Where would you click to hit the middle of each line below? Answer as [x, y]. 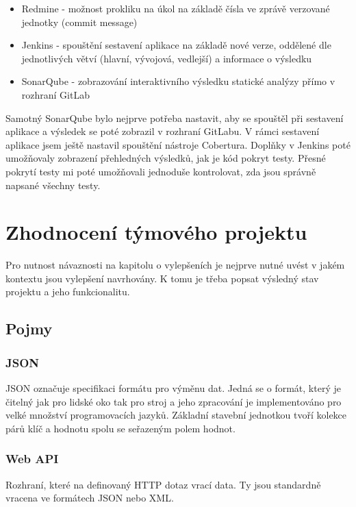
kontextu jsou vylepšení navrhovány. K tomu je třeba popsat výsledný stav [162, 278]
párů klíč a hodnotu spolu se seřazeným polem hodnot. [120, 428]
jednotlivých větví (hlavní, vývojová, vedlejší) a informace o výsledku [167, 58]
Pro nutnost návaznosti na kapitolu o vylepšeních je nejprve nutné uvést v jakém [175, 265]
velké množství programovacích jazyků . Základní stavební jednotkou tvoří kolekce [176, 415]
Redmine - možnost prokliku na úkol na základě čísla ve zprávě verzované [176, 8]
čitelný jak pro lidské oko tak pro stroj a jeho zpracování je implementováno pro [174, 401]
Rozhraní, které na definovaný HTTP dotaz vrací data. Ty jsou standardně [163, 484]
